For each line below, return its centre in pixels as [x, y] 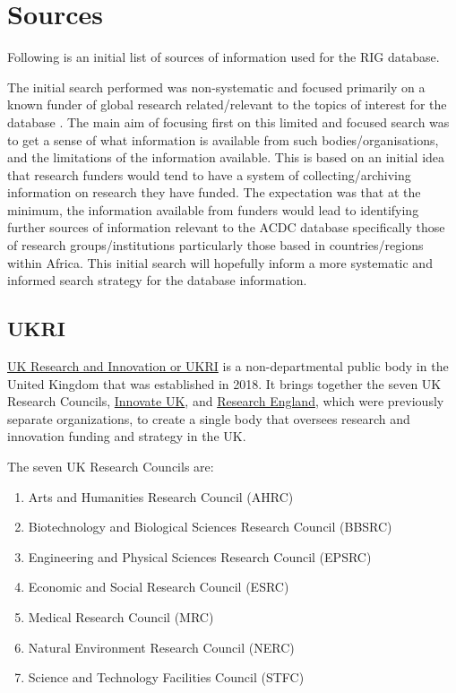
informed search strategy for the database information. [157, 280]
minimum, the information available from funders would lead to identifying [213, 209]
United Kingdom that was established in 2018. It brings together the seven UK [224, 383]
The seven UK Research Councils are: [111, 467]
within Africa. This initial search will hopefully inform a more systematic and [220, 262]
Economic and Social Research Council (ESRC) [159, 587]
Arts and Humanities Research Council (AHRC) [161, 496]
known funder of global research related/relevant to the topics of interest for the [227, 104]
